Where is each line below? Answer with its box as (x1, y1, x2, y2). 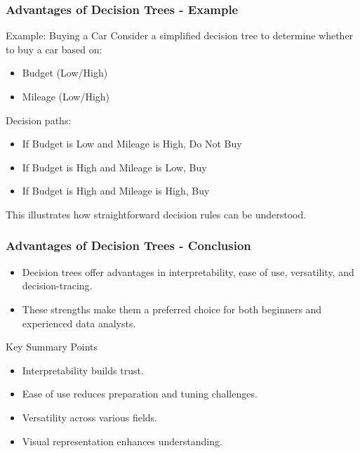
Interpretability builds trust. (22, 362, 144, 377)
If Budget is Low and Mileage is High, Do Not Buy (22, 136, 242, 151)
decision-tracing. (22, 278, 93, 293)
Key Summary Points (6, 339, 98, 354)
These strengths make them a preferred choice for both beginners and (22, 301, 322, 316)
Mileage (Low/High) (22, 89, 110, 103)
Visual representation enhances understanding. (22, 433, 222, 448)
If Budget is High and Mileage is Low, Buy (22, 159, 207, 174)
